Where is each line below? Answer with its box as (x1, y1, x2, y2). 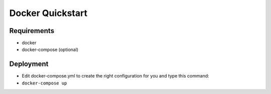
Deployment (9, 60, 49, 68)
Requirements (9, 26, 55, 35)
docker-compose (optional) (22, 46, 79, 52)
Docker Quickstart (9, 7, 88, 18)
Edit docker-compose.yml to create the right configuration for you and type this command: (22, 73, 209, 79)
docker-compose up (22, 80, 67, 86)
